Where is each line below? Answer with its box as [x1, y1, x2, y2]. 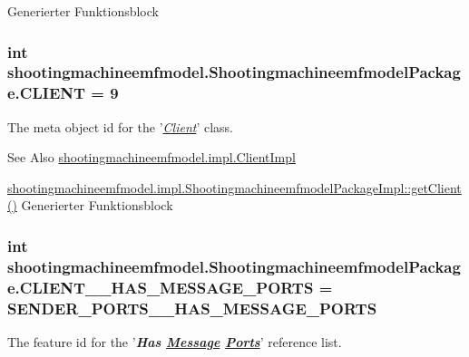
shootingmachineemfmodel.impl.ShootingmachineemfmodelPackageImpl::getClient [7, 178, 462, 197]
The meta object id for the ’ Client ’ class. [7, 117, 233, 136]
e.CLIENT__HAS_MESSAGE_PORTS [7, 275, 314, 298]
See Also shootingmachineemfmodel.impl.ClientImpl [7, 148, 296, 167]
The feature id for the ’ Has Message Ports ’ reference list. [7, 333, 342, 352]
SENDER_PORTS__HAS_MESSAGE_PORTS [7, 296, 377, 319]
